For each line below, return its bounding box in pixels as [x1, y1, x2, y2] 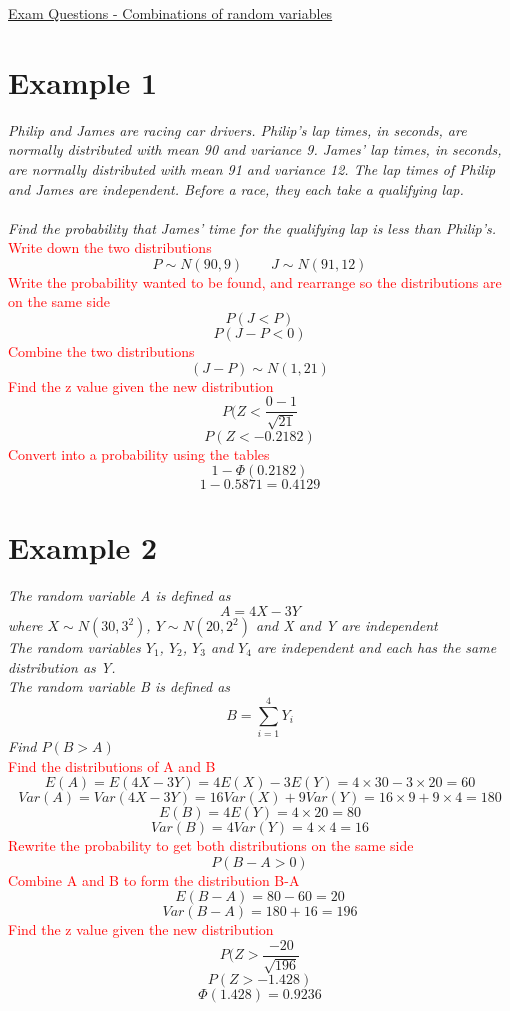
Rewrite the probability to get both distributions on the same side [8, 835, 414, 856]
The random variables [8, 637, 141, 658]
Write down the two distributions [8, 237, 212, 258]
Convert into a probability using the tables [8, 443, 270, 464]
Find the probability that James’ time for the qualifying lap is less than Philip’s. [8, 217, 496, 238]
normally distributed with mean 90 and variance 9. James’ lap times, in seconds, [8, 139, 502, 160]
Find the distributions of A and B [8, 755, 216, 776]
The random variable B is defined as [8, 676, 231, 697]
